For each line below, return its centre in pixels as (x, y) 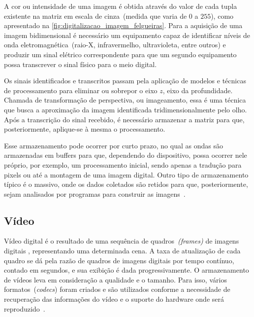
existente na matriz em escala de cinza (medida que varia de (95, 16)
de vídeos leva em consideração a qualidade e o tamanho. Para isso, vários (115, 279)
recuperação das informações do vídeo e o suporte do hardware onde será (114, 299)
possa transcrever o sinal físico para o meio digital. (80, 64)
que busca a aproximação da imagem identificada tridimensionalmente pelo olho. (126, 109)
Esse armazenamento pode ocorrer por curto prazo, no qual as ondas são (113, 145)
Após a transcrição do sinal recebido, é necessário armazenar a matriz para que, (124, 119)
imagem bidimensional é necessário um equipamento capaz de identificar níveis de (127, 35)
